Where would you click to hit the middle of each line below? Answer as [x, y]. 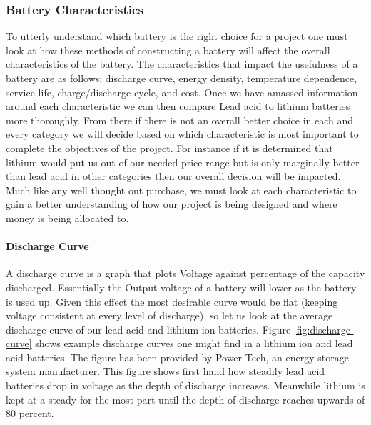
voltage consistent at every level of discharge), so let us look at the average [169, 315]
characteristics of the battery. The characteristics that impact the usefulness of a [182, 64]
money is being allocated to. [67, 217]
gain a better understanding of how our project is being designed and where [172, 204]
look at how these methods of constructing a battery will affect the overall [168, 50]
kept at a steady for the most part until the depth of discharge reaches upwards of [185, 399]
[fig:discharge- [324, 329]
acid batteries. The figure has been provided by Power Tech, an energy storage [177, 357]
